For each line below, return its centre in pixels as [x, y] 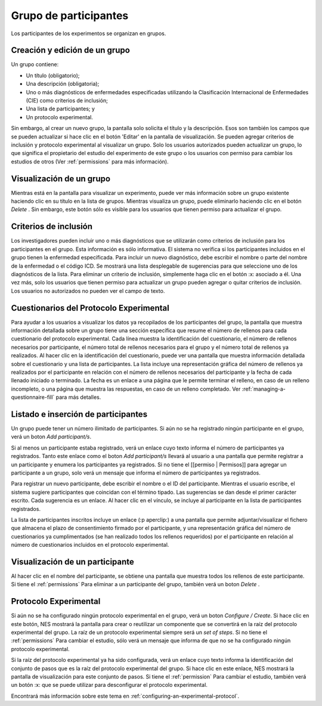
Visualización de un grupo [61, 179]
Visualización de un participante [72, 561]
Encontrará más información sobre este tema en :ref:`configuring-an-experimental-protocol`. [125, 696]
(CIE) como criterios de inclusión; [67, 101]
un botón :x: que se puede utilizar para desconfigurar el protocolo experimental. [109, 685]
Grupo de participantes [70, 16]
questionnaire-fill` [33, 397]
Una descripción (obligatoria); [63, 84]
